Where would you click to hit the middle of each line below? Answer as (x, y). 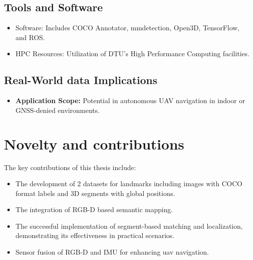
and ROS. (30, 37)
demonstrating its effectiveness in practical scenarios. (95, 235)
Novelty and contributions (94, 143)
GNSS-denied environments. (58, 110)
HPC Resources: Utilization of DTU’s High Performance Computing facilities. (132, 54)
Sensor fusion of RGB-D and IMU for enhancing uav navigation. (112, 252)
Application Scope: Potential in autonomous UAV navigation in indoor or (130, 100)
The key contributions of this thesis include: (70, 167)
